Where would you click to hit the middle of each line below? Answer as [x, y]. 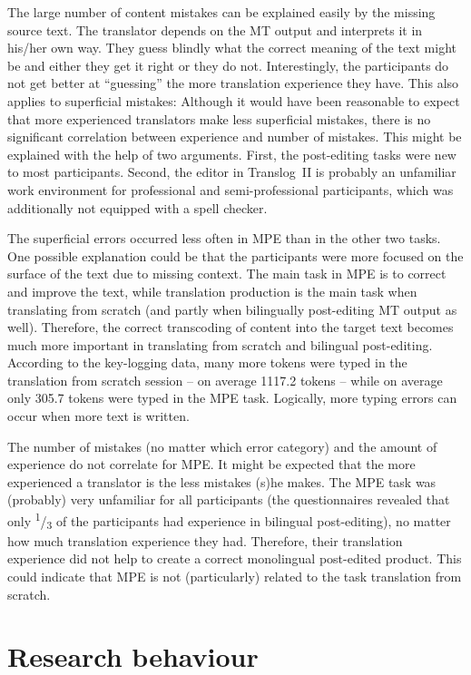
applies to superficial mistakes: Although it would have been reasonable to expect [234, 100]
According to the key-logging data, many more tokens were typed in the [207, 362]
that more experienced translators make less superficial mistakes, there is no [219, 118]
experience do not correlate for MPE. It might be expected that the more [211, 464]
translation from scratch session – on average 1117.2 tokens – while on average [225, 380]
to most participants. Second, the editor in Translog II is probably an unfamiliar [232, 172]
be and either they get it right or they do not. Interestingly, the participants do [228, 65]
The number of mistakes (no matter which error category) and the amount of [222, 446]
